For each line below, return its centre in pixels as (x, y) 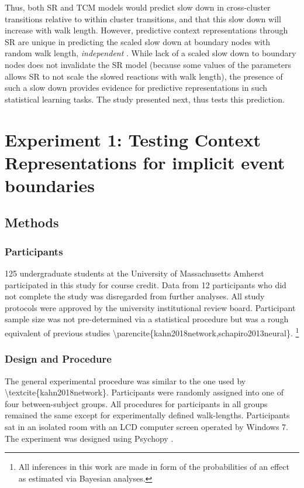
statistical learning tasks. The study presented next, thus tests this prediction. (145, 99)
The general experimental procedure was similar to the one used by (125, 380)
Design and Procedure (58, 359)
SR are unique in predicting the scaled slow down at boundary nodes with (138, 41)
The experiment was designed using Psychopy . (89, 438)
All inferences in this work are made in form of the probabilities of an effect (154, 467)
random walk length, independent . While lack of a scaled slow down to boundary (151, 53)
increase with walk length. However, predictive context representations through (146, 30)
